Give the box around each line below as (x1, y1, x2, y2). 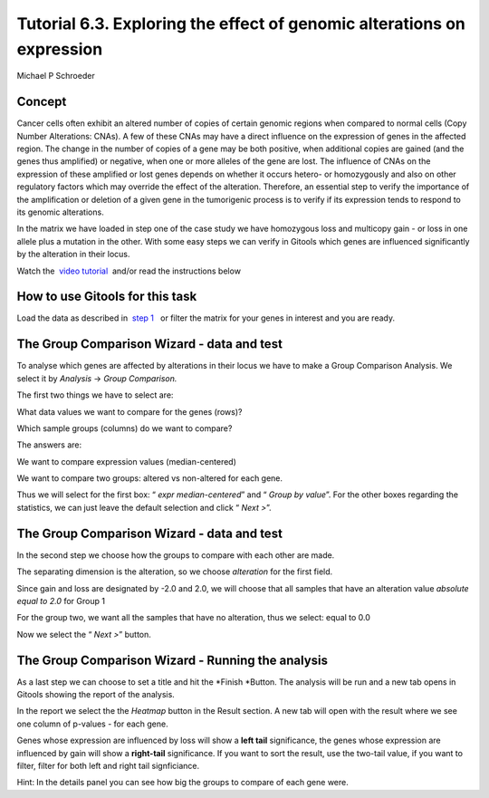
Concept (16, 94, 67, 110)
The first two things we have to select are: (16, 389, 174, 400)
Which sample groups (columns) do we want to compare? (16, 422, 233, 434)
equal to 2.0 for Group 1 (16, 595, 106, 606)
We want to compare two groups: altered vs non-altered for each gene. (16, 473, 283, 484)
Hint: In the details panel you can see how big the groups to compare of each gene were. (16, 777, 349, 788)
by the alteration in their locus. (16, 249, 130, 260)
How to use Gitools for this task (16, 289, 197, 304)
